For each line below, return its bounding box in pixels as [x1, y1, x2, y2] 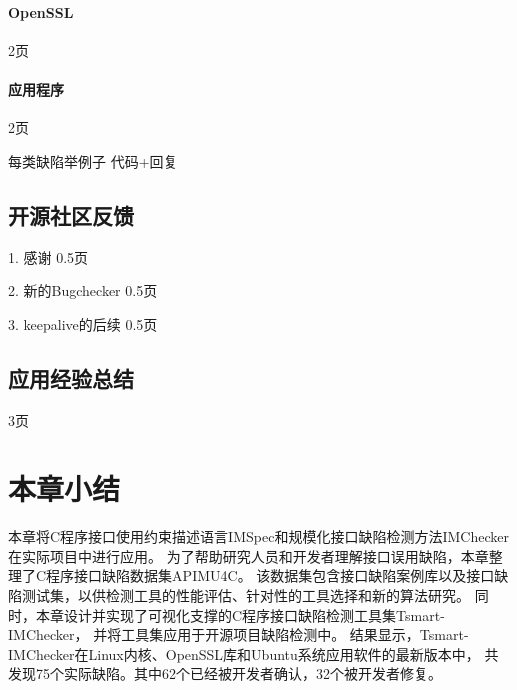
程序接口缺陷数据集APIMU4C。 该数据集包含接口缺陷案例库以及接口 [46, 565, 495, 586]
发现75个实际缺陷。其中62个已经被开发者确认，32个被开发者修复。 [8, 663, 442, 684]
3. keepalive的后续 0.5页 [8, 313, 158, 334]
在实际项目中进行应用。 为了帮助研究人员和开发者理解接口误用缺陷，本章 [8, 545, 489, 566]
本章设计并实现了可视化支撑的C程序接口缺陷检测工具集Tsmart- [35, 604, 445, 625]
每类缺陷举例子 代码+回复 [8, 150, 178, 171]
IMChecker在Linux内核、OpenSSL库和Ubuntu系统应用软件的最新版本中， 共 [8, 643, 499, 664]
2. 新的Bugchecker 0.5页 [8, 280, 158, 301]
